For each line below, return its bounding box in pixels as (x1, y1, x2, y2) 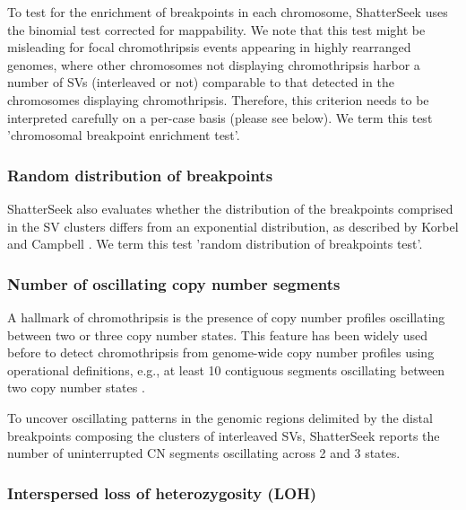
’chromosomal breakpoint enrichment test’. (7, 126, 240, 145)
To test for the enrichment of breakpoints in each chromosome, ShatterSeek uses (7, 3, 448, 21)
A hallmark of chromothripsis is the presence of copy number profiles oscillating (7, 307, 445, 326)
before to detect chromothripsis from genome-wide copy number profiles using (7, 343, 435, 362)
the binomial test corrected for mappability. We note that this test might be (7, 20, 426, 39)
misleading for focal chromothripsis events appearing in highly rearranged (7, 38, 411, 57)
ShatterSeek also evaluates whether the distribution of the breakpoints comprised (7, 198, 453, 217)
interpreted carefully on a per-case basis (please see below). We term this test (7, 108, 433, 127)
